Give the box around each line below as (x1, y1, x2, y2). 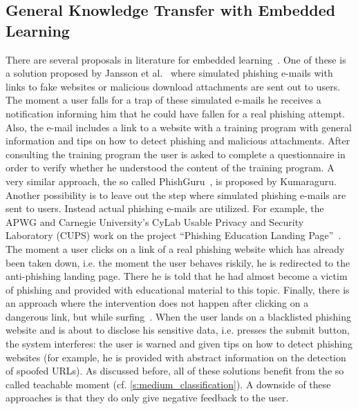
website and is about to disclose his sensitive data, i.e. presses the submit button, (6, 323, 350, 337)
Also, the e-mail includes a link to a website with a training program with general (6, 120, 352, 134)
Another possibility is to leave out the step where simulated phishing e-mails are (6, 187, 346, 202)
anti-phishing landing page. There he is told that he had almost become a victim (6, 269, 348, 283)
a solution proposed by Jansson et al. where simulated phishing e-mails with (6, 66, 333, 80)
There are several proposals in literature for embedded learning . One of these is (6, 52, 346, 66)
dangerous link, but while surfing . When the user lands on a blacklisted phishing (6, 309, 351, 323)
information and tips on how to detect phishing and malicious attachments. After (6, 133, 350, 148)
